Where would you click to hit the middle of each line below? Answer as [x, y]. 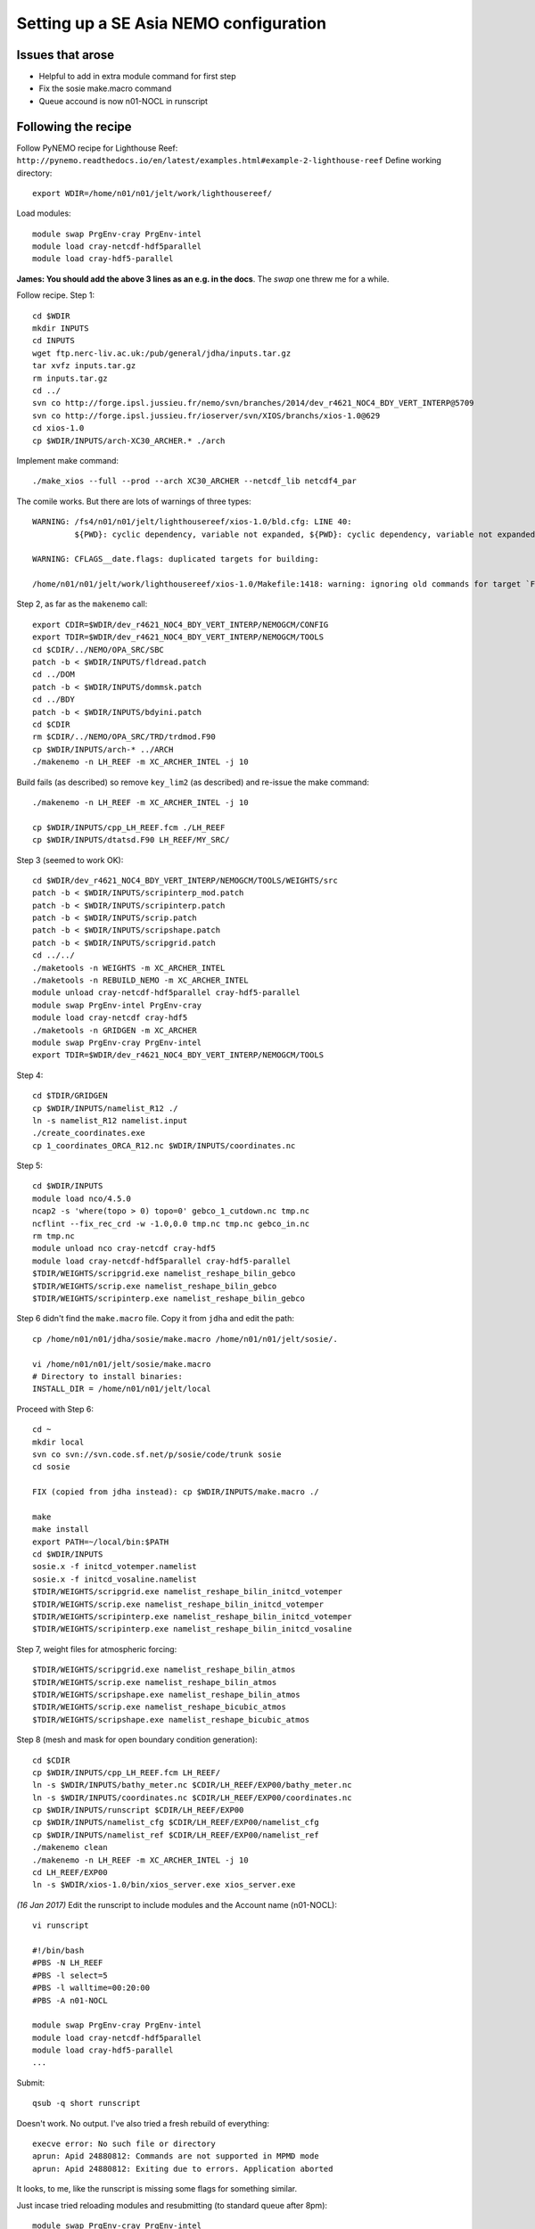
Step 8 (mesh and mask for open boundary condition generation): [137, 1740]
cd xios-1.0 [58, 428]
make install [61, 1530]
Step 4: [30, 1075]
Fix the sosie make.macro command [105, 88]
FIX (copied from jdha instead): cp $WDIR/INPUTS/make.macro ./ [176, 1492]
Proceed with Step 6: [55, 1409]
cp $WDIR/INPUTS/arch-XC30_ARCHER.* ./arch [129, 440]
